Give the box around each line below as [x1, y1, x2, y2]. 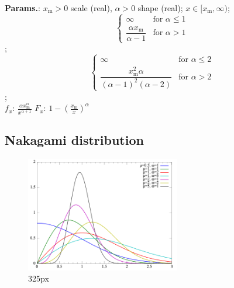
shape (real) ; [137, 2, 183, 13]
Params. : [5, 2, 40, 13]
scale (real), [70, 2, 112, 13]
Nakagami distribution [5, 131, 144, 148]
